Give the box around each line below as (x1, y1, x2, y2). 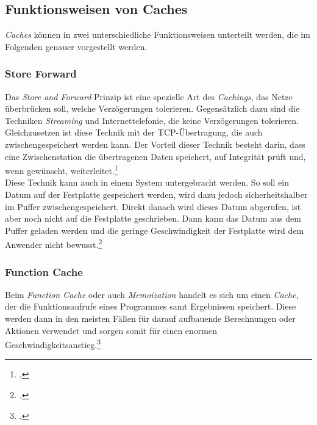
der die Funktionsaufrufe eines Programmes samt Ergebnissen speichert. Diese (5, 300, 296, 313)
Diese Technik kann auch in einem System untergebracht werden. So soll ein (5, 176, 290, 189)
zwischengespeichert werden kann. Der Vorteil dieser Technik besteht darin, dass (5, 137, 305, 150)
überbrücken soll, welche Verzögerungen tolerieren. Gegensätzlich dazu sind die (5, 102, 300, 115)
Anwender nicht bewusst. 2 (5, 236, 102, 251)
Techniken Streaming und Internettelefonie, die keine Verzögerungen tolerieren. (5, 114, 299, 126)
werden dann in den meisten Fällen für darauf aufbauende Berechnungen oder (5, 312, 296, 325)
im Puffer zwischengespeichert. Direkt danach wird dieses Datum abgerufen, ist (5, 200, 301, 212)
